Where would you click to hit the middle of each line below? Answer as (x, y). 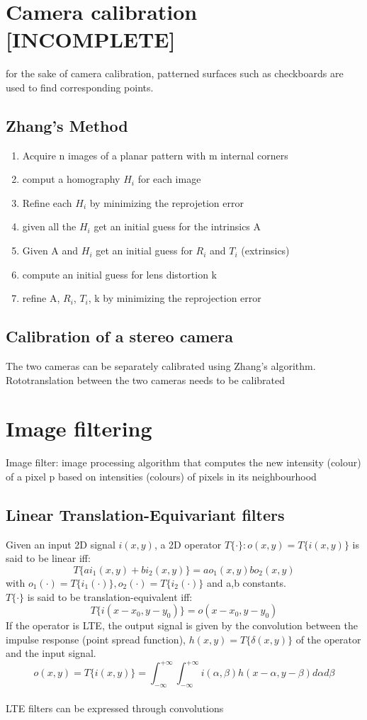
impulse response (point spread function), (96, 639)
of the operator (328, 639)
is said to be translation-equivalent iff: (110, 596)
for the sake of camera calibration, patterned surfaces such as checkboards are (175, 73)
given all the (49, 226)
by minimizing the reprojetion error (166, 202)
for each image (169, 179)
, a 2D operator (188, 544)
